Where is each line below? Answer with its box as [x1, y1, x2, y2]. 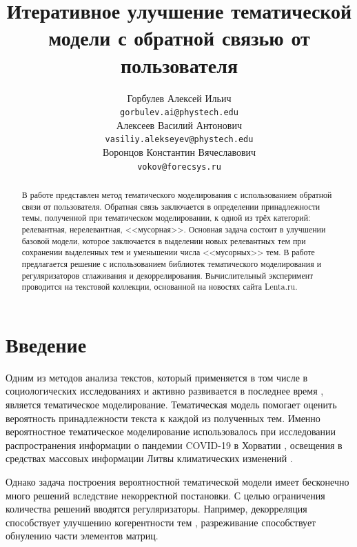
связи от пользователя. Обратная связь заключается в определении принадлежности [21, 200, 320, 212]
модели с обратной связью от [48, 23, 310, 52]
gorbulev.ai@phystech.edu [120, 108, 238, 118]
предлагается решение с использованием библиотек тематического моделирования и [21, 257, 322, 269]
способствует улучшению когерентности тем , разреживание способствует [6, 515, 316, 529]
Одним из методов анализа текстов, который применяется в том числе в [6, 370, 308, 384]
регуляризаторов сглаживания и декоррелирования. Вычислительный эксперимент [21, 269, 314, 281]
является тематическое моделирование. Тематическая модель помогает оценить [6, 397, 337, 412]
